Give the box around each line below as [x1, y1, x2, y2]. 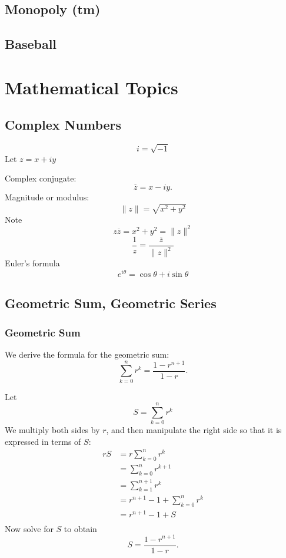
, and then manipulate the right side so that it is [106, 424, 282, 436]
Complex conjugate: [5, 172, 77, 184]
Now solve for [5, 522, 54, 534]
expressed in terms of [5, 435, 81, 447]
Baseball [5, 35, 57, 53]
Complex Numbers [5, 115, 122, 134]
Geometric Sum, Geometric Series [5, 294, 217, 312]
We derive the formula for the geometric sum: [5, 348, 169, 361]
